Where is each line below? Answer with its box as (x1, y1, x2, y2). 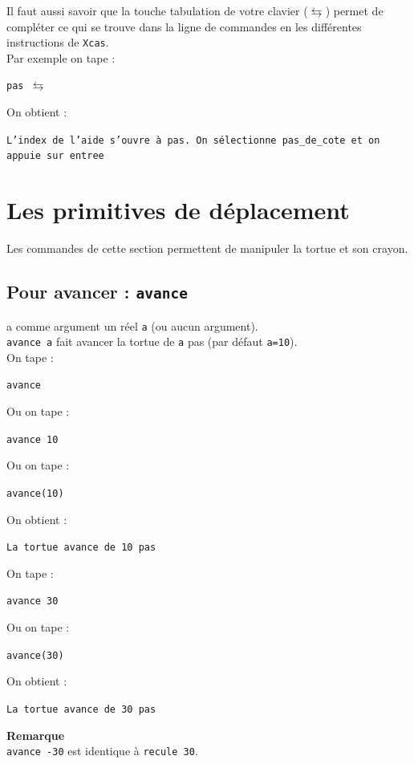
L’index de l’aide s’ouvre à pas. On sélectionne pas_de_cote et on (6, 134, 380, 146)
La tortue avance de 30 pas (6, 703, 156, 715)
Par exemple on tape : (6, 49, 116, 66)
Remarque (6, 726, 65, 743)
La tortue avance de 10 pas (6, 542, 156, 554)
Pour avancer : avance (6, 279, 188, 304)
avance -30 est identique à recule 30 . (6, 742, 198, 759)
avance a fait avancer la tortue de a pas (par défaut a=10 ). (6, 333, 298, 350)
